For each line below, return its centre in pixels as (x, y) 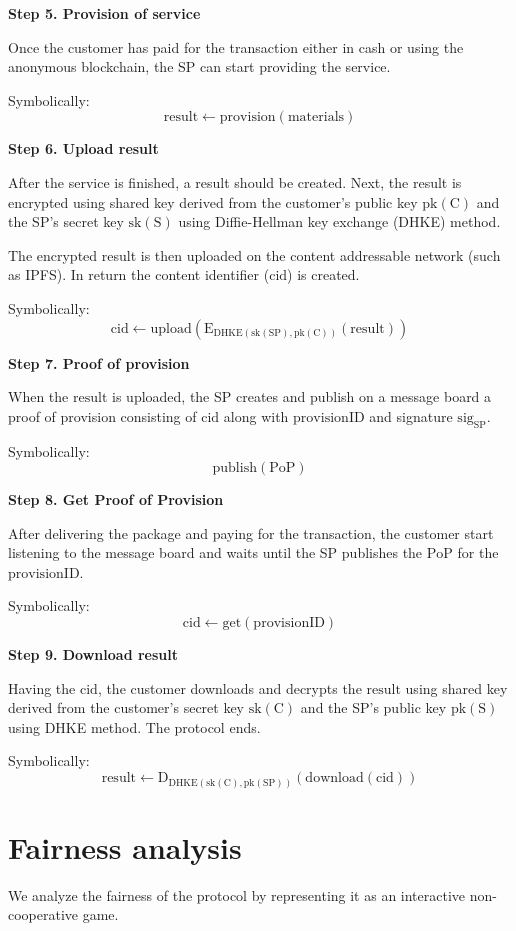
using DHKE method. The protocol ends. (134, 726)
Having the (42, 687)
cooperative (43, 914)
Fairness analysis (125, 846)
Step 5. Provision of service (104, 13)
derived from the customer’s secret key (126, 707)
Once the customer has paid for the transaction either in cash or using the (236, 46)
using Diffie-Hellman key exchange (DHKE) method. (339, 221)
